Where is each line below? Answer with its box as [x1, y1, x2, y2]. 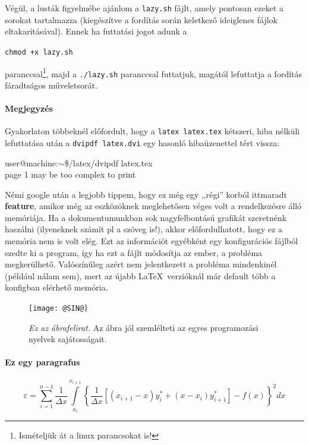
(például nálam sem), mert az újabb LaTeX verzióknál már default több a [5, 269, 276, 282]
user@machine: [5, 156, 58, 169]
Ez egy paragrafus [5, 356, 80, 368]
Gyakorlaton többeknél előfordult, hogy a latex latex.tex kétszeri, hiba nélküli [5, 125, 300, 137]
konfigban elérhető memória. [5, 281, 108, 293]
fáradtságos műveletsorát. [5, 78, 97, 91]
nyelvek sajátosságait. [29, 333, 107, 345]
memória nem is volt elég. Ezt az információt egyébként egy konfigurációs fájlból [5, 235, 298, 247]
